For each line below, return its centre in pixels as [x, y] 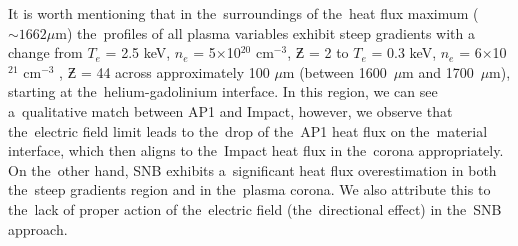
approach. [38, 228]
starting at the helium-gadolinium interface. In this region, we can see [223, 91]
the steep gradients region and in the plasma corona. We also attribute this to [249, 189]
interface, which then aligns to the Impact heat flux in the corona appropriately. [256, 150]
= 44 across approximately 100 [175, 71]
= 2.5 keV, [138, 52]
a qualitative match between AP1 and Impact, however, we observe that [230, 110]
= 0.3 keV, [404, 52]
